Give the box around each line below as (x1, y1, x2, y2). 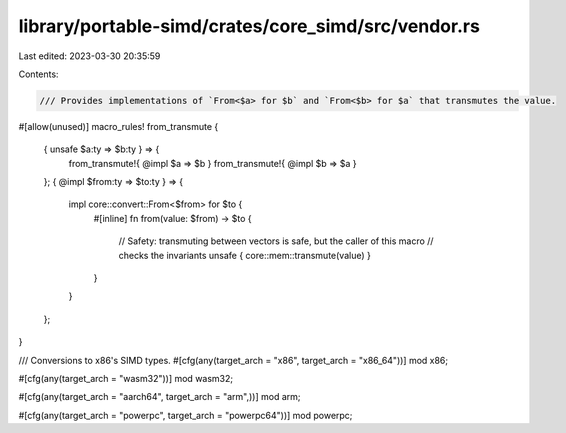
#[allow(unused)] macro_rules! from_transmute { (18, 120, 219, 132)
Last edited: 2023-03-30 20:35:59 (18, 50, 161, 62)
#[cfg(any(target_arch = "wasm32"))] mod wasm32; (18, 372, 234, 384)
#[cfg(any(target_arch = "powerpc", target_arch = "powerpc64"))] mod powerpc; (18, 409, 353, 421)
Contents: (18, 68, 59, 80)
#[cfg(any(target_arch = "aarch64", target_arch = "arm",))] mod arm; (18, 391, 301, 403)
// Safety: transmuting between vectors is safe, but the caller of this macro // (118, 235, 434, 247)
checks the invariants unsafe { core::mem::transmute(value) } (118, 249, 372, 261)
